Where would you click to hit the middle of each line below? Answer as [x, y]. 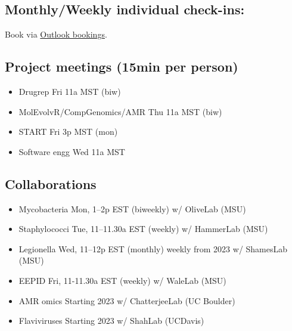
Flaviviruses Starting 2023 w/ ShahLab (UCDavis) [111, 321]
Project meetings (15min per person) [122, 66]
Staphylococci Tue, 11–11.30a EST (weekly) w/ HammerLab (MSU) [143, 229]
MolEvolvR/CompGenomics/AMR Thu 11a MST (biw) [120, 111]
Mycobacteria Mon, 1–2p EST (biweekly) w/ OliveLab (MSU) [132, 208]
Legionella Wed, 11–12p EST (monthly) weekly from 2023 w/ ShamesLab [153, 248]
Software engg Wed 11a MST [72, 151]
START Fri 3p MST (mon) [68, 132]
